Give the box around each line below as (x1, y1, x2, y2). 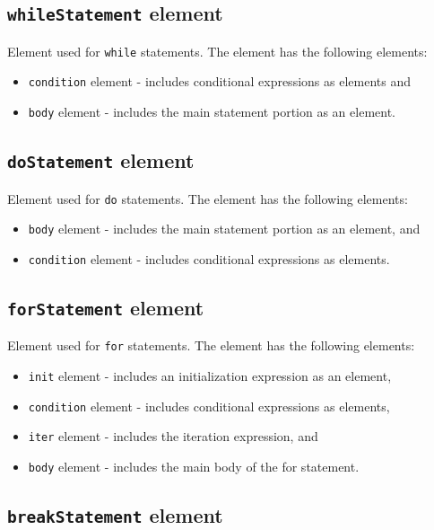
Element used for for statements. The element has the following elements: (7, 336, 415, 355)
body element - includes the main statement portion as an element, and (28, 219, 421, 238)
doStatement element (7, 146, 195, 174)
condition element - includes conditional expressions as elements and (28, 72, 411, 91)
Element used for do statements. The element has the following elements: (7, 189, 408, 208)
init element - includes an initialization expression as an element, (28, 366, 392, 384)
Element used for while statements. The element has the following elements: (7, 41, 428, 60)
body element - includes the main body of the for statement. (28, 456, 360, 475)
